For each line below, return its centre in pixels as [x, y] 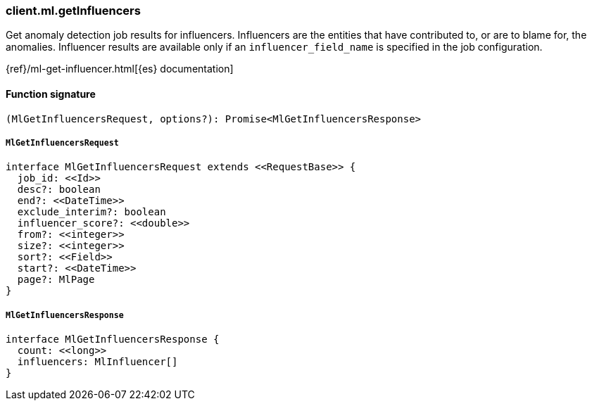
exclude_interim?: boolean [92, 212]
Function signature [51, 94]
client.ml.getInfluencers [73, 11]
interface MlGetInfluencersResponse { [113, 340]
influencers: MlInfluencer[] [97, 362]
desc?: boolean [59, 190]
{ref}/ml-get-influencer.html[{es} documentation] [120, 69]
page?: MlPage [56, 280]
